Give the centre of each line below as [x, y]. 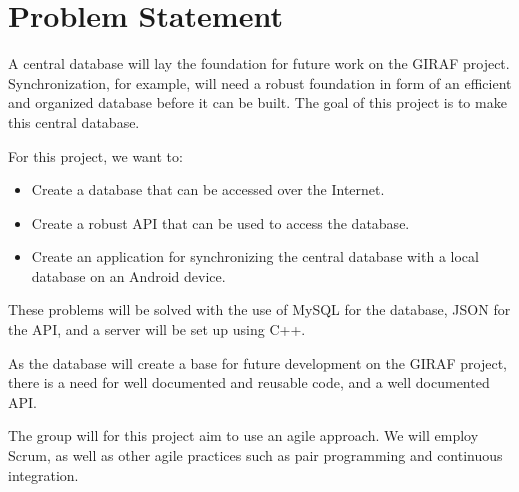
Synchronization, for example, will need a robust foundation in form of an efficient [260, 82]
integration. [43, 474]
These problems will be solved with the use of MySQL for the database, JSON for [259, 309]
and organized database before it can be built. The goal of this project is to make [257, 102]
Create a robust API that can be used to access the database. [220, 222]
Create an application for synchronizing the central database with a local [255, 256]
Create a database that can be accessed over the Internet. [208, 189]
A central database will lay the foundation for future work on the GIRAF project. [259, 63]
